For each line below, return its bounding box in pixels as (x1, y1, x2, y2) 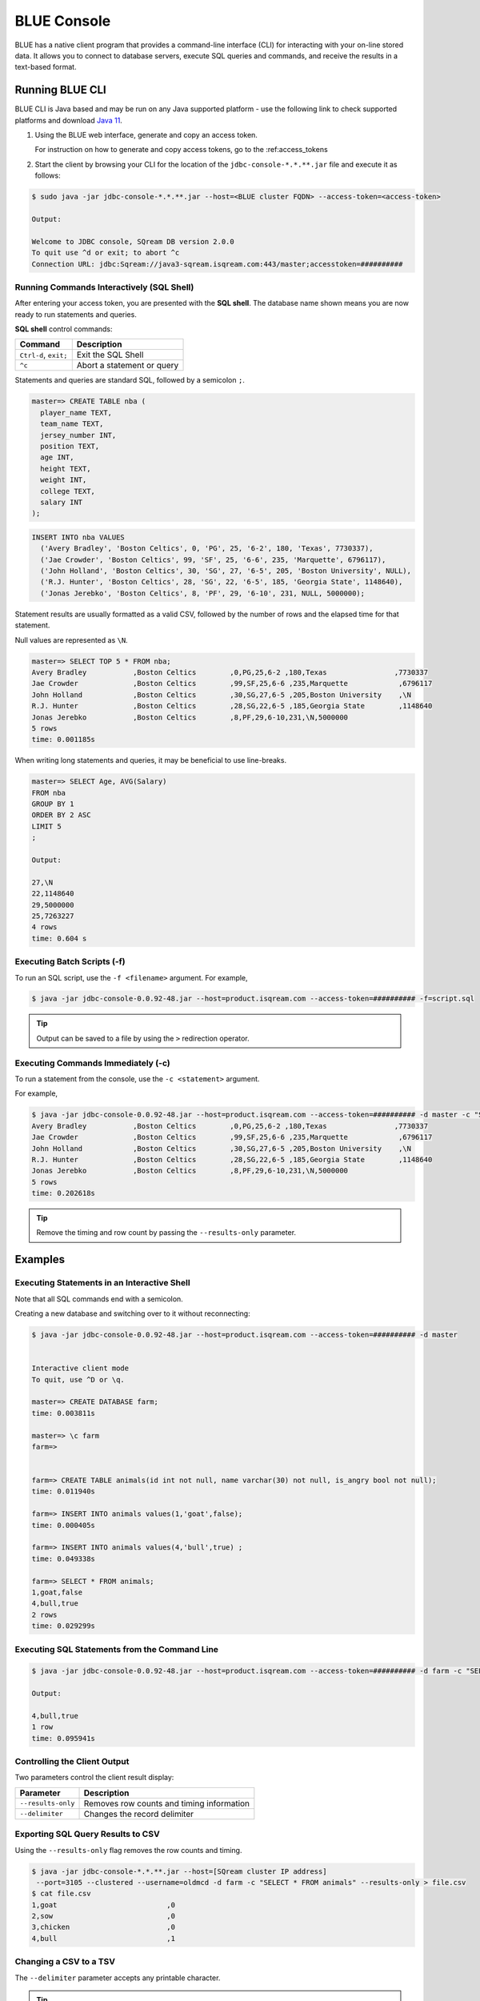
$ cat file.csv (31, 1889, 91, 1899)
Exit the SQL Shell (76, 349, 144, 360)
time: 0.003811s (31, 1409, 96, 1418)
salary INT (40, 497, 83, 507)
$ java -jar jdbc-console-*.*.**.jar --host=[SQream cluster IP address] (31, 1867, 327, 1876)
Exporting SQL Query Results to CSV (14, 1829, 160, 1840)
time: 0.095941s (31, 1734, 96, 1742)
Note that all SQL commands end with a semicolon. (14, 1293, 183, 1304)
